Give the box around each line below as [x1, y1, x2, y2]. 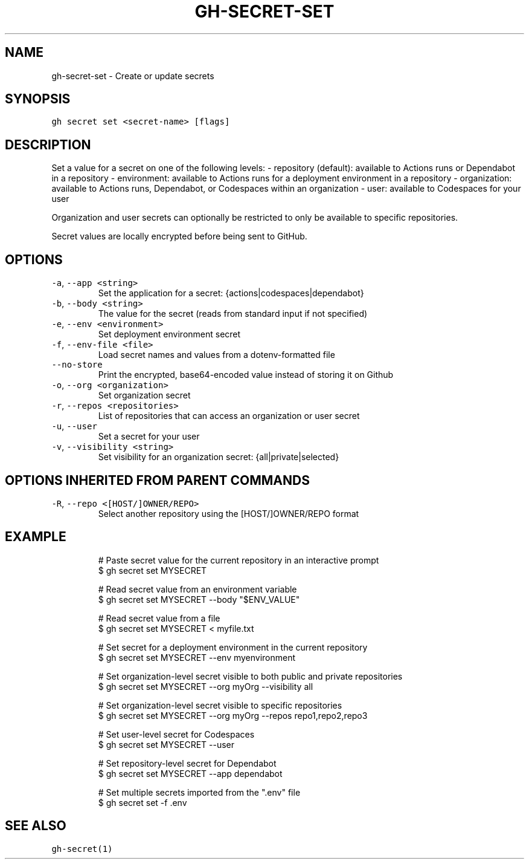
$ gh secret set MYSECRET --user [98, 739, 235, 750]
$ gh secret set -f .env [98, 797, 187, 808]
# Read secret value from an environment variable [98, 583, 297, 594]
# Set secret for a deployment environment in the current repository [98, 642, 368, 652]
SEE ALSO [5, 818, 66, 834]
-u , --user [51, 421, 97, 432]
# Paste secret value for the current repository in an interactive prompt [98, 554, 379, 565]
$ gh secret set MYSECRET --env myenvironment [98, 652, 296, 663]
